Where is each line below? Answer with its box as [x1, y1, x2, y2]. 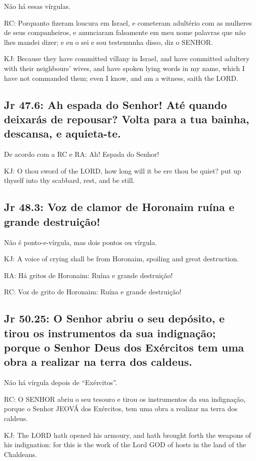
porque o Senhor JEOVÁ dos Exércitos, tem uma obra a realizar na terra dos [4, 403, 238, 414]
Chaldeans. [4, 449, 37, 459]
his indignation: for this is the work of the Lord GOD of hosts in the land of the [4, 439, 246, 450]
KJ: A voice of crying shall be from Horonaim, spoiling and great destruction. [4, 253, 239, 264]
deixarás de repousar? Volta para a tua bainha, [4, 111, 250, 126]
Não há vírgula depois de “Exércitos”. [4, 377, 117, 388]
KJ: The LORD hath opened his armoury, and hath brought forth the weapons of [4, 429, 251, 440]
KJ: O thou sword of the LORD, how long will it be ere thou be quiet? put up [4, 165, 241, 176]
